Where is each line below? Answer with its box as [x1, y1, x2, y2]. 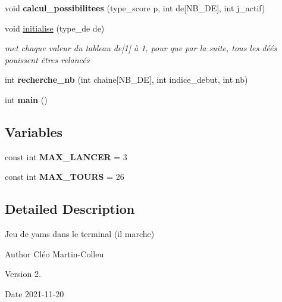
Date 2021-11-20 [5, 287, 64, 300]
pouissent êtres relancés [5, 53, 90, 66]
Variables [5, 122, 63, 141]
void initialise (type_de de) [5, 21, 105, 34]
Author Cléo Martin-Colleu [5, 247, 104, 260]
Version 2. [5, 267, 41, 280]
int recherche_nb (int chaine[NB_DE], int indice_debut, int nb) [5, 73, 248, 86]
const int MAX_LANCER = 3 [5, 150, 127, 163]
